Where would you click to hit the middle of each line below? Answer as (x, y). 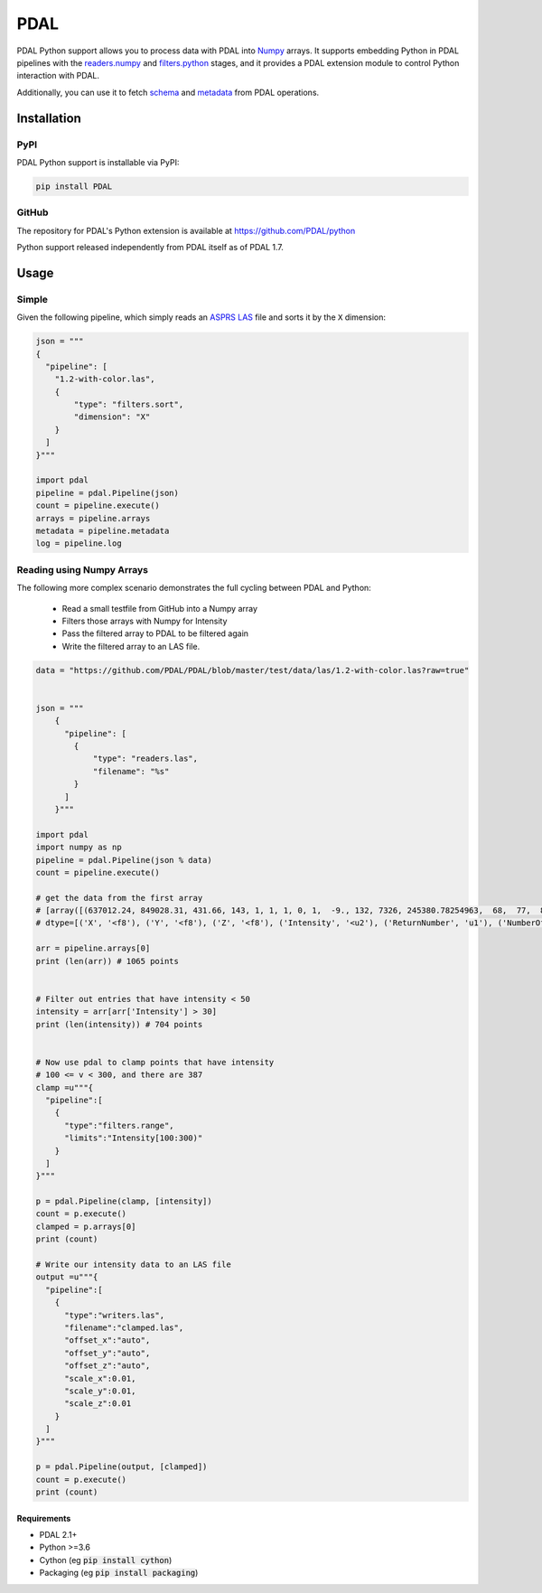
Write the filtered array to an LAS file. (131, 646)
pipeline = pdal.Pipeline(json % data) (124, 860)
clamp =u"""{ (65, 1087)
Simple (33, 299)
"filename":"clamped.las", (124, 1327)
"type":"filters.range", (120, 1125)
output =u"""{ (67, 1277)
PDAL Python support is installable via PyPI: (98, 162)
